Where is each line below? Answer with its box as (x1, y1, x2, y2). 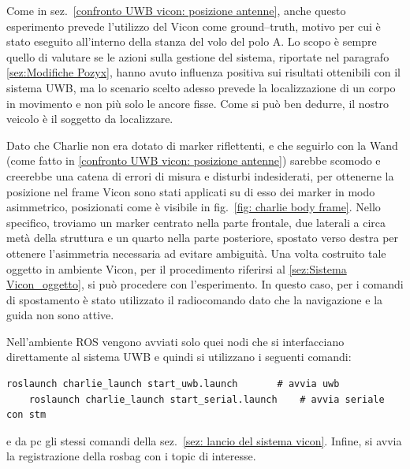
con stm (6, 409, 47, 421)
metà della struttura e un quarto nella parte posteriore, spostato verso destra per (6, 229, 399, 246)
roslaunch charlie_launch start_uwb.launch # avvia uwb (6, 378, 340, 390)
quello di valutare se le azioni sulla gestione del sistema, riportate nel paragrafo (6, 48, 389, 65)
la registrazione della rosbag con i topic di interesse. (6, 448, 256, 464)
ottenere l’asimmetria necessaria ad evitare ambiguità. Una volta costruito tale (6, 244, 386, 261)
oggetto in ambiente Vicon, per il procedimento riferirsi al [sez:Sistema (6, 260, 347, 277)
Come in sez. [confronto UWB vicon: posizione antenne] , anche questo (6, 2, 346, 18)
